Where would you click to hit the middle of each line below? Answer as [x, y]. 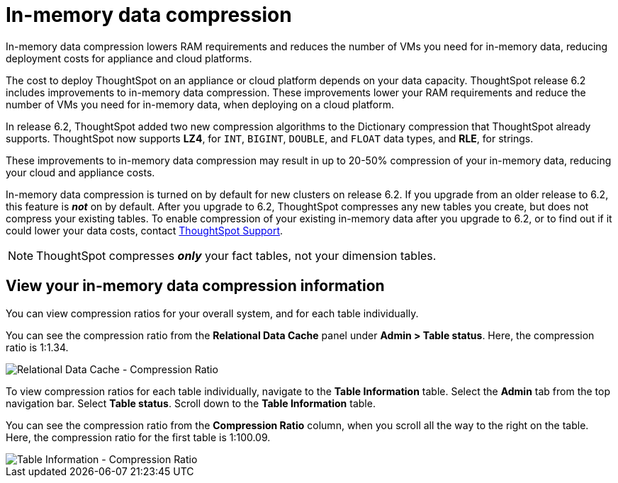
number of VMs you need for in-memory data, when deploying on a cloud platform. [200, 104]
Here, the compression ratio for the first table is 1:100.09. [138, 437]
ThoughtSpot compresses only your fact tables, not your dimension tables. [236, 255]
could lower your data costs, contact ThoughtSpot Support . [145, 230]
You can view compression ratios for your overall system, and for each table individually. [212, 313]
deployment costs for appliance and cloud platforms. [129, 58]
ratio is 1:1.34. [37, 347]
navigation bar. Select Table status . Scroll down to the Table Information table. [191, 403]
